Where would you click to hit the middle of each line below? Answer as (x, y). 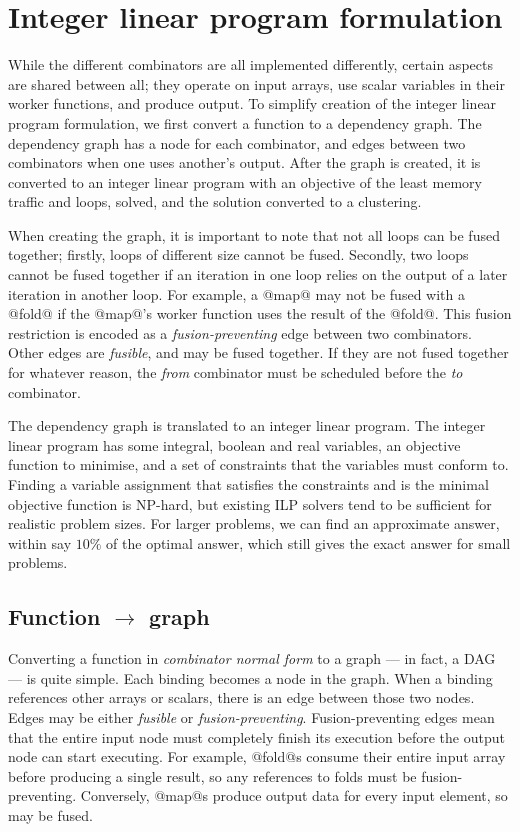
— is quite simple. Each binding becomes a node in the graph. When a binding (250, 677)
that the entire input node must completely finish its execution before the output (256, 736)
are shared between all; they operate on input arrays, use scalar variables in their (256, 83)
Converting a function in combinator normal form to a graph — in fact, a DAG (252, 658)
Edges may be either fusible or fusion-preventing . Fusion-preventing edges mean (251, 716)
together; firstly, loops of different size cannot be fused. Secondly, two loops (238, 254)
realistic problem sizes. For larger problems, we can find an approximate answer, (254, 523)
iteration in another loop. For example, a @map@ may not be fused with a (236, 293)
